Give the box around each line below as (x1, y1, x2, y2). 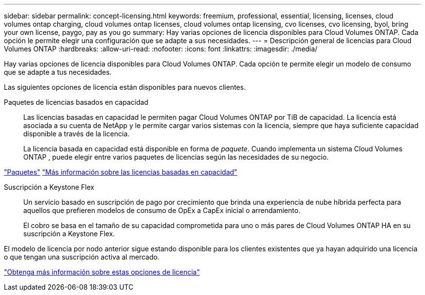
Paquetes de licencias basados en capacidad (4, 98, 148, 106)
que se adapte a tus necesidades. (4, 68, 112, 76)
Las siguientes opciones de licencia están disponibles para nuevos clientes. (4, 83, 246, 91)
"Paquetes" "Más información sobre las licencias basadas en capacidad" (4, 168, 237, 176)
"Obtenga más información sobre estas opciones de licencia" (4, 268, 200, 276)
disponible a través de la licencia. (23, 130, 130, 138)
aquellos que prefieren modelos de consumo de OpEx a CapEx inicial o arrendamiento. (23, 206, 300, 214)
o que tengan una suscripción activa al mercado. (4, 253, 160, 261)
